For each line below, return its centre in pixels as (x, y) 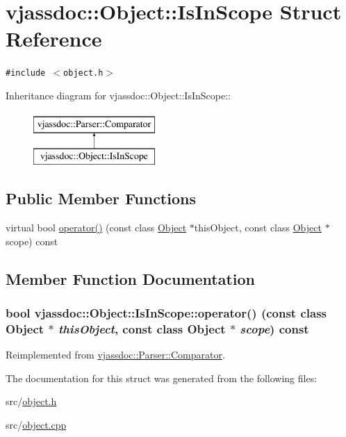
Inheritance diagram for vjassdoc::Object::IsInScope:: (118, 95)
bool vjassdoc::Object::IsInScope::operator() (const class (166, 312)
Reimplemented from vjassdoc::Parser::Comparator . (115, 355)
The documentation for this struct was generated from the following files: (162, 378)
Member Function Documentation (131, 278)
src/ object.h (31, 401)
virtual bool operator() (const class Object (96, 227)
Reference (54, 39)
